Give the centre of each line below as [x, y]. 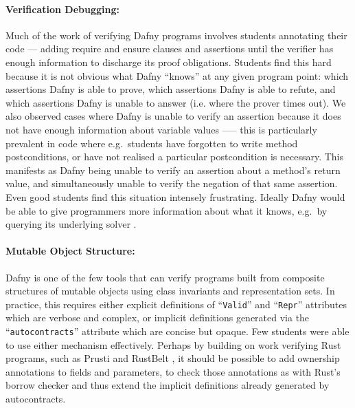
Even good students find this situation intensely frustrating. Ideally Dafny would [175, 196]
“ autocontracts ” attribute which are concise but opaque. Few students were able [177, 331]
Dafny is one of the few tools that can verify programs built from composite [165, 277]
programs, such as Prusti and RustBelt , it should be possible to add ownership [173, 358]
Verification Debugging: [62, 9]
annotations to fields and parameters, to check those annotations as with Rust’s [173, 371]
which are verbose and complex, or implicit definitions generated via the [158, 318]
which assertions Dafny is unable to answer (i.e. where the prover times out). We [176, 102]
